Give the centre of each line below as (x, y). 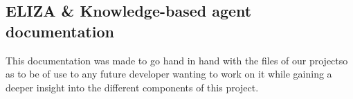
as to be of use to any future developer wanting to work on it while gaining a (169, 74)
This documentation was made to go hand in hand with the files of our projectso (177, 60)
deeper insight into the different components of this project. (132, 87)
